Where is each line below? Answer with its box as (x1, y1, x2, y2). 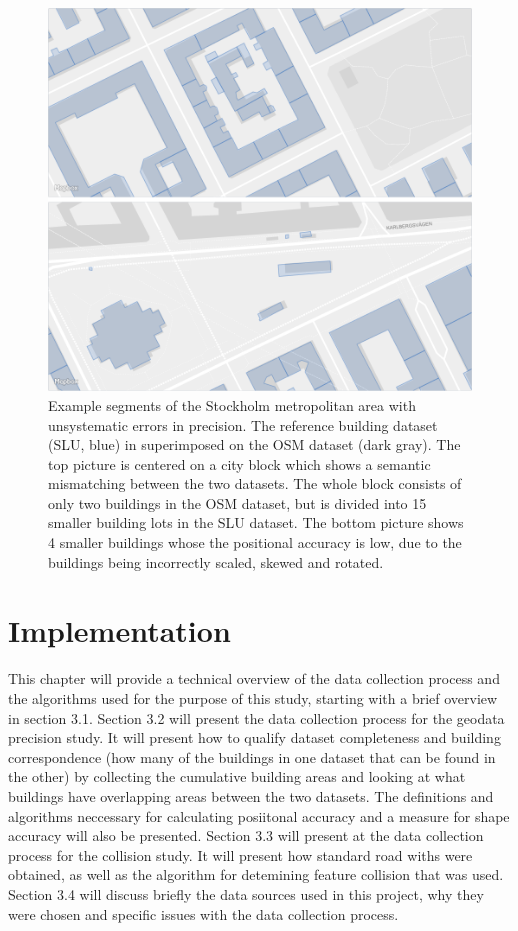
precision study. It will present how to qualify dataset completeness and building (8, 727, 501, 748)
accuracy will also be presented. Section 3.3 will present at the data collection (8, 825, 484, 846)
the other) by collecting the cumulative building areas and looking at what (8, 766, 466, 787)
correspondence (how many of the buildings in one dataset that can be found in (8, 746, 496, 767)
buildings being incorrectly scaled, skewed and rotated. (48, 551, 384, 572)
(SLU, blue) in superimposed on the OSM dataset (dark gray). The (48, 434, 461, 455)
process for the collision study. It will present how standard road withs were (8, 844, 473, 865)
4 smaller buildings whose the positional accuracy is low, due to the (48, 532, 462, 553)
